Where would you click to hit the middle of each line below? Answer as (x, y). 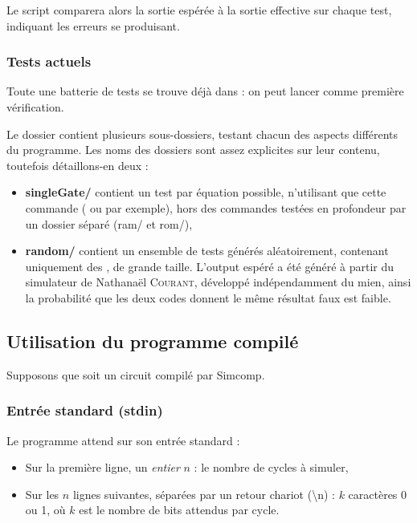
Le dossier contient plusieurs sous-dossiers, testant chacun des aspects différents (202, 134)
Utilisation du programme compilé (153, 341)
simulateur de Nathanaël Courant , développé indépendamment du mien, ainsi (218, 282)
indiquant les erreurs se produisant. (93, 25)
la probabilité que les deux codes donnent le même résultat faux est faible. (208, 297)
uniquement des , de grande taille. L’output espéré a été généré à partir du (210, 266)
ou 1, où (45, 510)
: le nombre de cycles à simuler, (271, 467)
